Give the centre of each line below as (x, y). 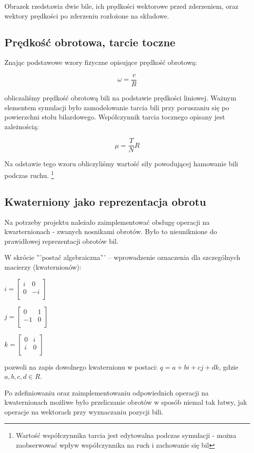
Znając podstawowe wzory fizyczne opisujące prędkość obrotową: (101, 62)
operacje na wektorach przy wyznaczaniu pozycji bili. (84, 411)
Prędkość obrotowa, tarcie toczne (90, 42)
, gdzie (229, 366)
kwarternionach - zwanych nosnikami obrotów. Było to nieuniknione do (111, 231)
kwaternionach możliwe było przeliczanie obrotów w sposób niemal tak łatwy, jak (126, 402)
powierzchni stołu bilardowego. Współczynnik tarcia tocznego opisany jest (115, 117)
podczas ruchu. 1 (29, 174)
